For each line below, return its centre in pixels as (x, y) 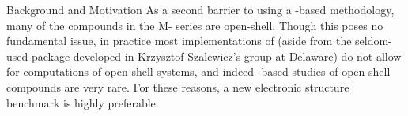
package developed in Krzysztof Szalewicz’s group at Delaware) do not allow (216, 56)
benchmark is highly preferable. (83, 102)
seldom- (374, 41)
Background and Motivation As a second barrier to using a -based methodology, (200, 9)
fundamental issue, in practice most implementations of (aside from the (179, 41)
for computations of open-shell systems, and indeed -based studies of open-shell (198, 71)
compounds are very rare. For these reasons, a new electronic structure (178, 86)
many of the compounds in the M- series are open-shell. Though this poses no (195, 25)
